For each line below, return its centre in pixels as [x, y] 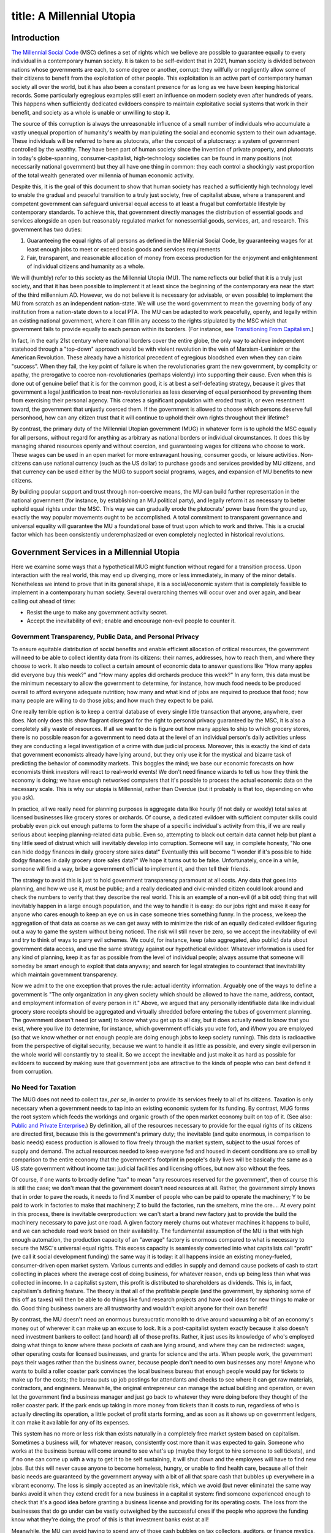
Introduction [36, 38]
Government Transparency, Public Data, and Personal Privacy [105, 637]
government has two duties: [47, 229]
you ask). [23, 798]
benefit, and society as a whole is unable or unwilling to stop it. [91, 112]
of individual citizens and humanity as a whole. [86, 266]
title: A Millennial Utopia [74, 16]
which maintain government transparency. [65, 974]
